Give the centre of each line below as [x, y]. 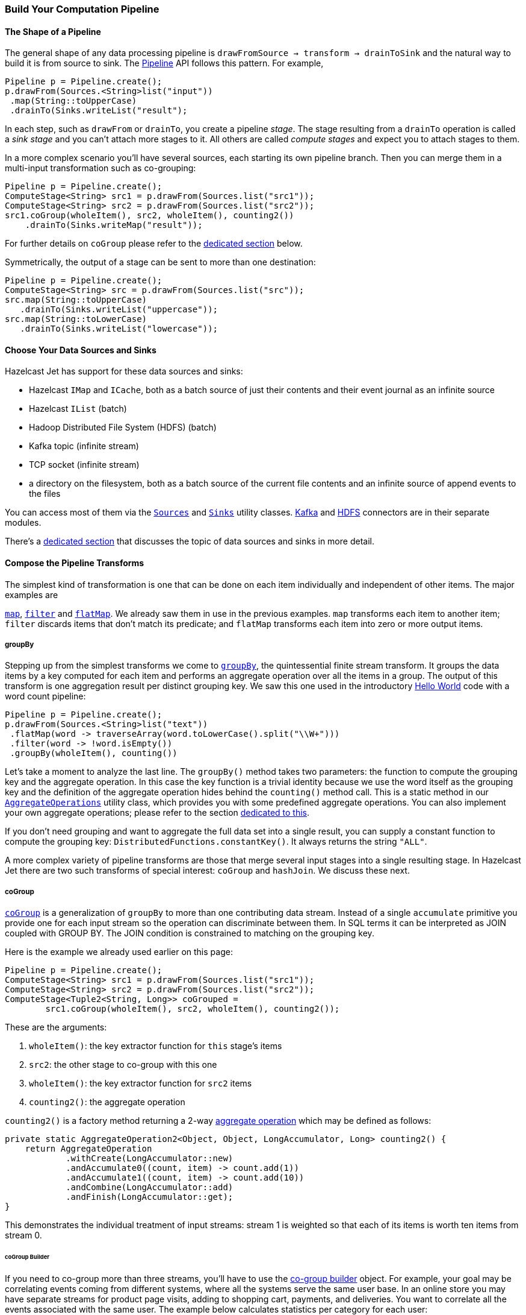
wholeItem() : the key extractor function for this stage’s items [156, 1046]
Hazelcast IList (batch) [78, 409]
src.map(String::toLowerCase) [76, 319]
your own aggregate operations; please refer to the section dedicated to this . [157, 813]
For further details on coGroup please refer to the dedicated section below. [154, 244]
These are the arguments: [56, 1027]
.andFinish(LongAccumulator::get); [150, 1197]
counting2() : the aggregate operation [107, 1102]
